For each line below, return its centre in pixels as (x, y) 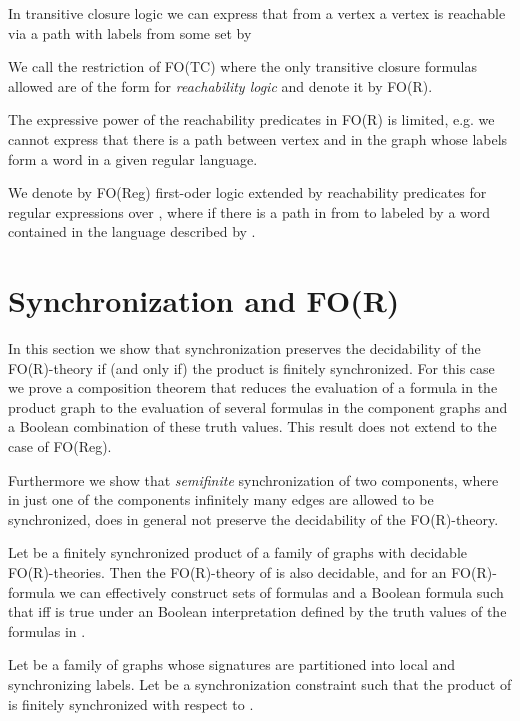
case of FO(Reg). (60, 446)
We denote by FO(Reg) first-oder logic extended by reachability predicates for (247, 192)
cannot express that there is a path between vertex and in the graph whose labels (258, 138)
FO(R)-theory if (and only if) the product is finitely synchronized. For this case (251, 367)
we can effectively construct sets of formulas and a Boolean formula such (281, 591)
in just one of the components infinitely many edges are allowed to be (221, 499)
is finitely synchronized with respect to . (131, 703)
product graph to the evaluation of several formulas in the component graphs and (258, 406)
